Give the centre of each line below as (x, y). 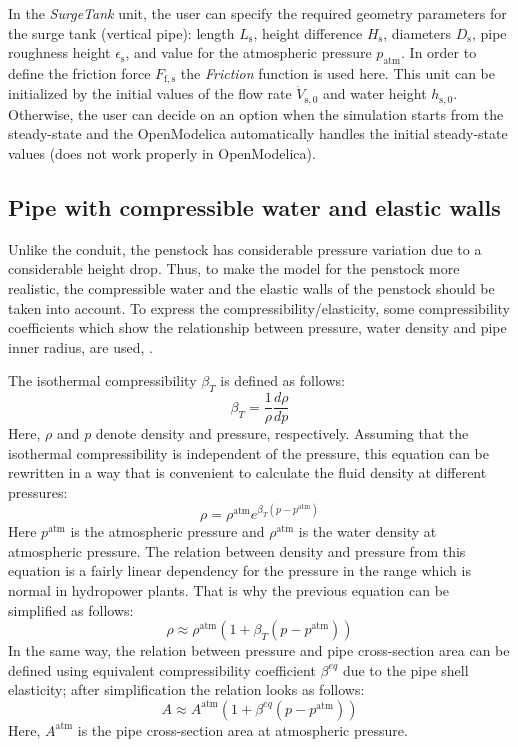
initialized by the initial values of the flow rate (150, 93)
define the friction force (79, 72)
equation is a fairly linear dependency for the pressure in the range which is (239, 570)
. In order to (439, 52)
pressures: (38, 492)
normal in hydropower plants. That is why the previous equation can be (229, 589)
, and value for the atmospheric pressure (248, 52)
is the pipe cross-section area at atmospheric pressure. (242, 729)
